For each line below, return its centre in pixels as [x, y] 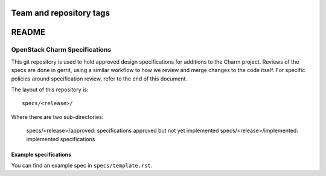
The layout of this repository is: [50, 90]
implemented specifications [61, 139]
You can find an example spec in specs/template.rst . [82, 165]
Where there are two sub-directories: [57, 117]
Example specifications [41, 154]
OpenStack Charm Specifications [61, 50]
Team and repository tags [60, 13]
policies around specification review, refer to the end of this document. [99, 79]
